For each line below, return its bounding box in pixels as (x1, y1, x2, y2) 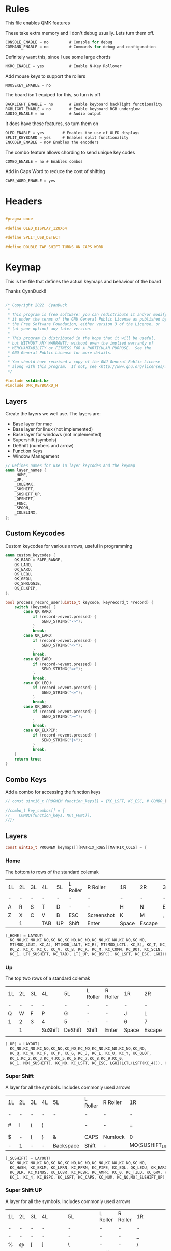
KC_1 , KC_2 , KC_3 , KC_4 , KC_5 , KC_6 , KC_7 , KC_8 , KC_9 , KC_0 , (10, 1056, 124, 1061)
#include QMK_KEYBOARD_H (5, 383, 58, 388)
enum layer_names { (5, 468, 47, 473)
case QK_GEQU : (23, 704, 53, 709)
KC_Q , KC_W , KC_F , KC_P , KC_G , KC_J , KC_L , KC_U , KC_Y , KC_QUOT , (10, 1051, 152, 1057)
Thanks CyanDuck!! (5, 288, 47, 294)
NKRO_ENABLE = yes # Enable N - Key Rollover (5, 63, 122, 69)
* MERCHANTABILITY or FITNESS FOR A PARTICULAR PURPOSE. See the (7, 345, 152, 350)
